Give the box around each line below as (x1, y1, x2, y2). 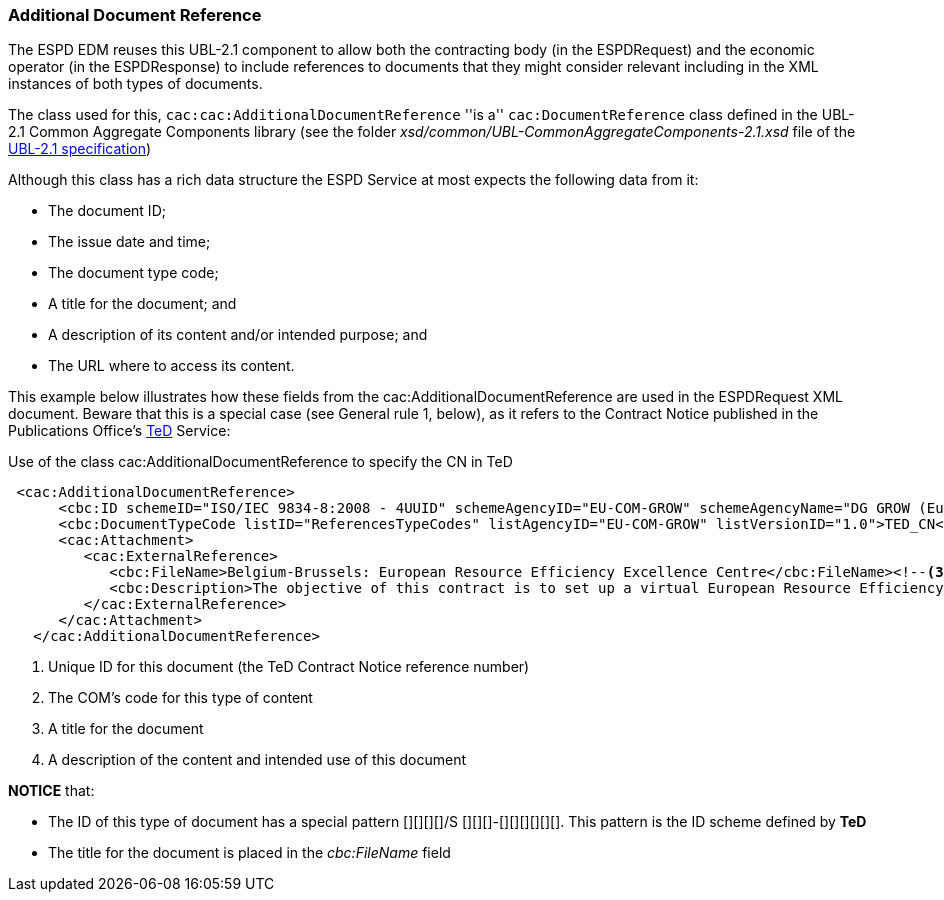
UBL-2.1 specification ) (8, 140, 152, 158)
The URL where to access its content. (48, 357, 295, 375)
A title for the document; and (48, 295, 237, 313)
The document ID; (48, 202, 166, 220)
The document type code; (48, 264, 219, 282)
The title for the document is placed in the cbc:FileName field (48, 844, 451, 862)
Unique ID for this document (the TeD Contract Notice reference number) (48, 658, 530, 676)
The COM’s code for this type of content (48, 689, 313, 707)
